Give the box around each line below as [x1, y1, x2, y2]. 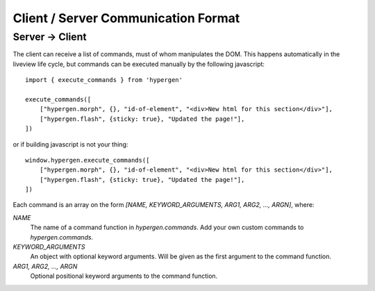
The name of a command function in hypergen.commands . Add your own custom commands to [30, 223, 304, 232]
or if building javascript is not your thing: [12, 140, 128, 149]
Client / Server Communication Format [12, 10, 240, 26]
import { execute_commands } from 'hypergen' [25, 76, 183, 84]
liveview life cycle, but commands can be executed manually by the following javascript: [12, 60, 265, 68]
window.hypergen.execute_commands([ [25, 156, 150, 164]
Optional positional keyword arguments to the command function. [30, 272, 218, 281]
